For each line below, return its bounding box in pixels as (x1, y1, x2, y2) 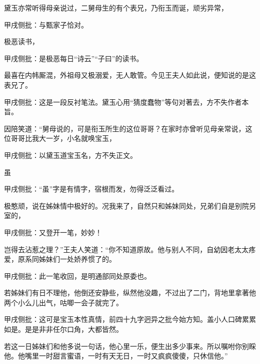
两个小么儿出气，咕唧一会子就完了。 (4, 297, 123, 307)
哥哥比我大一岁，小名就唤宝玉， (10, 133, 116, 143)
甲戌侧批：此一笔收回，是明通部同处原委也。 (4, 270, 151, 281)
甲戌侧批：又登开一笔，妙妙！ (4, 227, 102, 237)
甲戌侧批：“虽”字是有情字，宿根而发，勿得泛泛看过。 (4, 184, 179, 194)
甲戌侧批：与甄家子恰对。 (4, 19, 88, 30)
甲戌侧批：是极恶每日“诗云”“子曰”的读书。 (4, 53, 143, 63)
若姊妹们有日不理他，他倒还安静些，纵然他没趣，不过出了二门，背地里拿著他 (4, 287, 256, 298)
